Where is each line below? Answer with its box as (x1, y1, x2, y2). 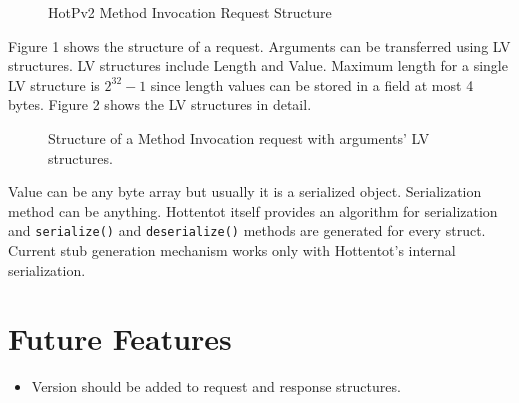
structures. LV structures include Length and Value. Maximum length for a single (8, 55, 508, 76)
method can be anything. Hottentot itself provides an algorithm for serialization (8, 200, 498, 221)
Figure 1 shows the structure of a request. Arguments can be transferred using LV (8, 35, 511, 56)
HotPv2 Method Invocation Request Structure (48, 2, 332, 22)
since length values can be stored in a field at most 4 (150, 74, 474, 95)
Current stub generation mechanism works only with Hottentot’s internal (8, 240, 456, 260)
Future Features (8, 318, 232, 359)
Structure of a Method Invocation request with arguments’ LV (48, 127, 430, 148)
